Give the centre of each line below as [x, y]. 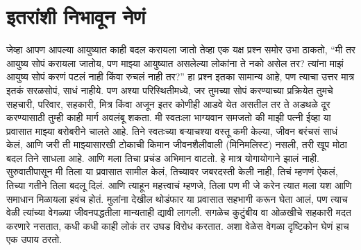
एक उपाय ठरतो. [34, 239]
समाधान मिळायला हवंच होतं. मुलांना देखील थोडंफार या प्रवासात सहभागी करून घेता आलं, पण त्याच [177, 198]
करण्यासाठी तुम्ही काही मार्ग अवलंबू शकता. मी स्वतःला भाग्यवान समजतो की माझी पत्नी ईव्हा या [169, 117]
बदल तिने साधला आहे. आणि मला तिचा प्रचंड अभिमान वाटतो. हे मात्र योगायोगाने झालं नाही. [163, 158]
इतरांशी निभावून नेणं [76, 16]
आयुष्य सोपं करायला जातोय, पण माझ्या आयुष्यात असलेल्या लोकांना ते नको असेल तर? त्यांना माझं [175, 63]
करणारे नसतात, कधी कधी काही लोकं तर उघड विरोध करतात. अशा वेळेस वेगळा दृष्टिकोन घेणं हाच [178, 225]
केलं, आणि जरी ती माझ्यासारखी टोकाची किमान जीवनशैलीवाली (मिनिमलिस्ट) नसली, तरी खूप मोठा [177, 144]
